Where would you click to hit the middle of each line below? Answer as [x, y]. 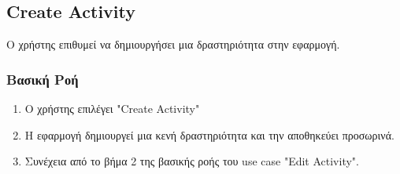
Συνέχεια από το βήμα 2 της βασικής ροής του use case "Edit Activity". [192, 161]
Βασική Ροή [43, 79]
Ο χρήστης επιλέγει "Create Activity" [112, 109]
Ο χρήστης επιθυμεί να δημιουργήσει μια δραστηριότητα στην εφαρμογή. [173, 44]
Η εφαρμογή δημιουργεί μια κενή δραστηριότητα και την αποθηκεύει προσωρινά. [209, 134]
